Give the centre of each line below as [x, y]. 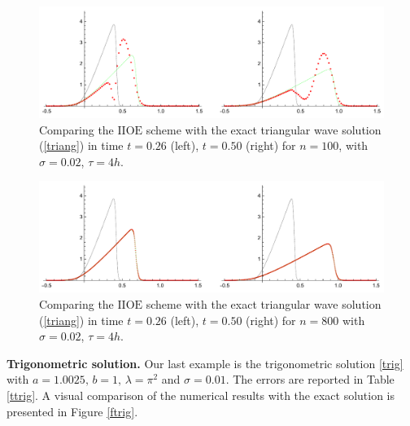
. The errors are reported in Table [310, 379]
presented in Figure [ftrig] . [72, 411]
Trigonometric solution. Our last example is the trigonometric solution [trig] [205, 363]
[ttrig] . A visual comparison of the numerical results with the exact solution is [201, 395]
